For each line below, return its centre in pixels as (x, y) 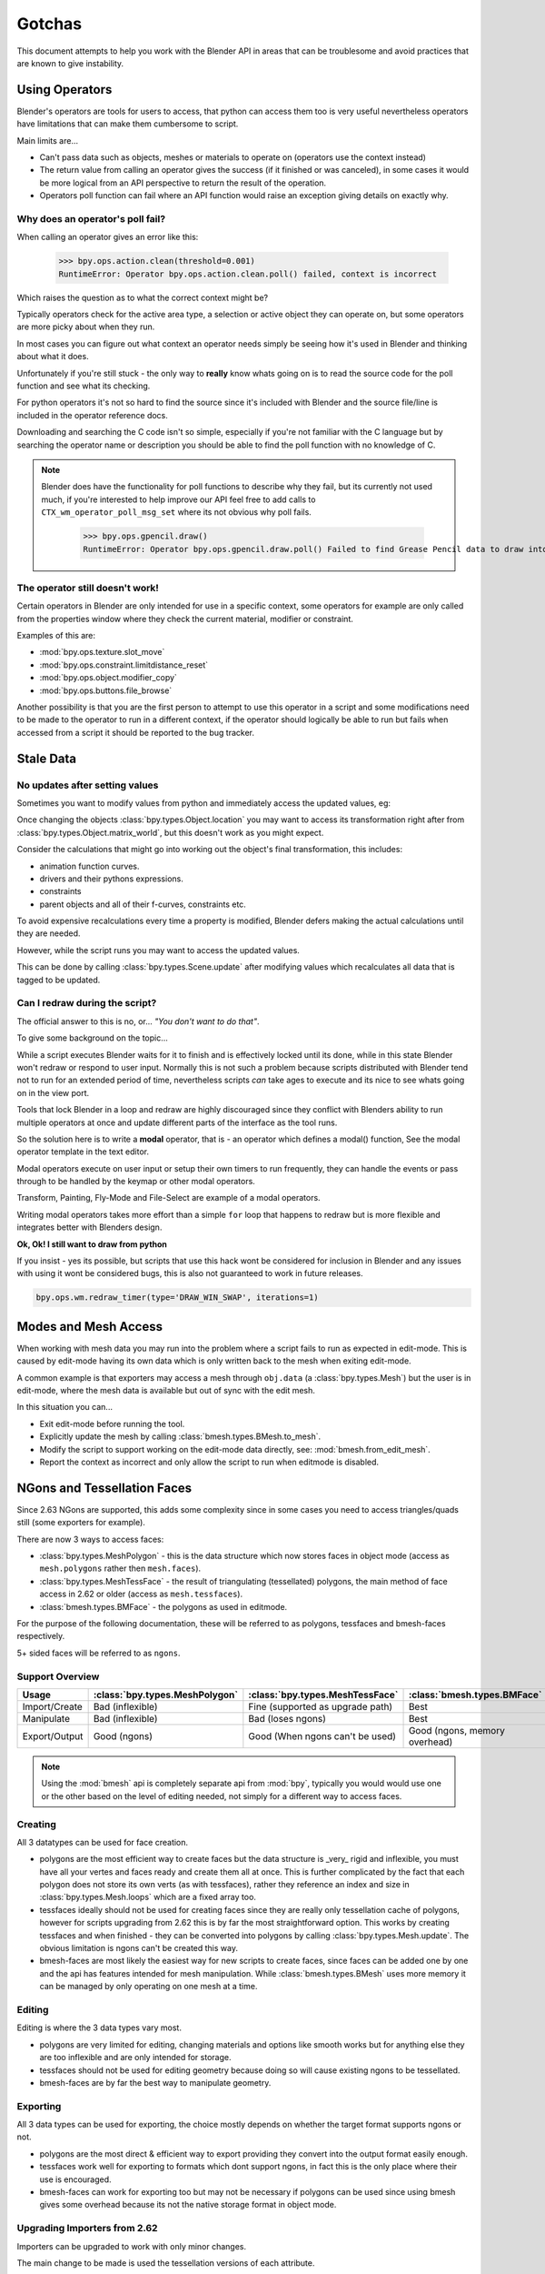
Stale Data (47, 758)
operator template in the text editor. (83, 1152)
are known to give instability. (70, 63)
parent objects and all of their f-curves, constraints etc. (143, 904)
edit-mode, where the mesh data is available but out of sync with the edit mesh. (166, 1391)
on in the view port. (53, 1092)
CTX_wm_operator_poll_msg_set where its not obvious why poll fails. (177, 512)
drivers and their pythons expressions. (111, 879)
